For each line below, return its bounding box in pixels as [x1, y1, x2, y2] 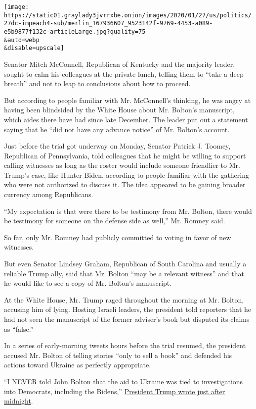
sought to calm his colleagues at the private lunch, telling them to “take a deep [4, 68, 244, 79]
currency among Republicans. [4, 189, 93, 200]
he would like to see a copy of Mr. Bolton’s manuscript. [4, 278, 172, 288]
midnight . [4, 396, 33, 406]
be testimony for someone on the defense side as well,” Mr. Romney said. [4, 215, 225, 226]
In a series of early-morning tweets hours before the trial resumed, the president [4, 340, 246, 351]
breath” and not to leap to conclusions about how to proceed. [4, 78, 191, 89]
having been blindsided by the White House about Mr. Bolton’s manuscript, [4, 104, 235, 115]
